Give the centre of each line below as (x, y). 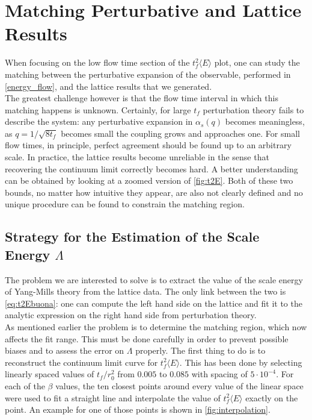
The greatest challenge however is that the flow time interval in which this (142, 98)
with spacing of (219, 374)
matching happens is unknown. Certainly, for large (98, 109)
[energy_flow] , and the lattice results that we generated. (109, 86)
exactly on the (272, 397)
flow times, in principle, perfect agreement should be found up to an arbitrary (148, 145)
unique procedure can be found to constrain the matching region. (125, 204)
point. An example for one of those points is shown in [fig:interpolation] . (138, 409)
